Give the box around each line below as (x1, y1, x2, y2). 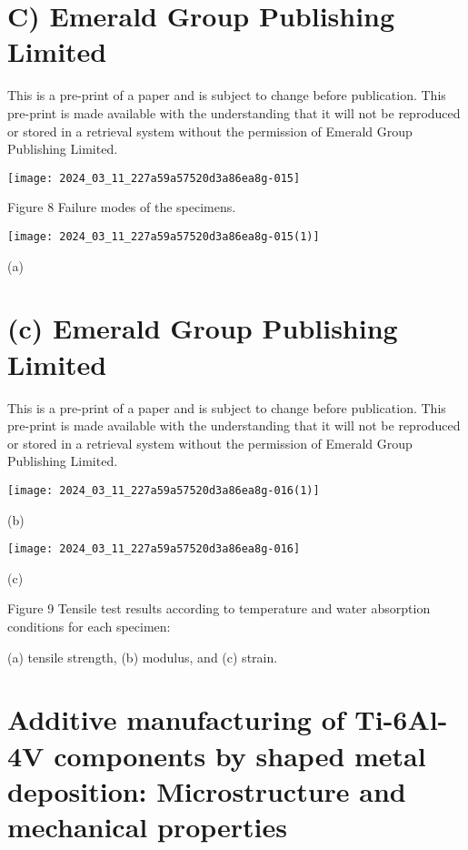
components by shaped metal (54, 736, 426, 774)
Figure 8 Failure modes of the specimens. (7, 197, 236, 217)
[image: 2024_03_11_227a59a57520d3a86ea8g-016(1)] (7, 483, 320, 497)
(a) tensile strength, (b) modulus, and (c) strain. (7, 647, 278, 666)
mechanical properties (7, 807, 287, 845)
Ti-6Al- (354, 701, 448, 738)
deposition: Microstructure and (7, 772, 406, 809)
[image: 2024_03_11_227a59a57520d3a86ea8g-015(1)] (7, 229, 320, 243)
